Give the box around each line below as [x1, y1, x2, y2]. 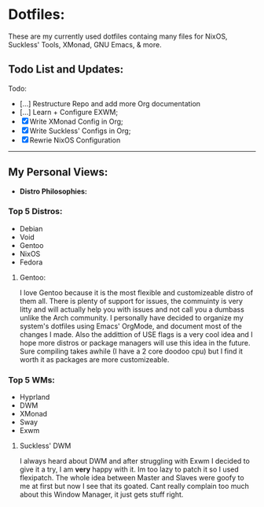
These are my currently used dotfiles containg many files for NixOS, [8, 31, 228, 41]
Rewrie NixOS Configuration [29, 135, 121, 145]
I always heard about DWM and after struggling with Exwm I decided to [19, 457, 250, 466]
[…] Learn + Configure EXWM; [19, 107, 119, 117]
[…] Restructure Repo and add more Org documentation [19, 98, 201, 108]
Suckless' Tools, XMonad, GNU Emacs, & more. [8, 39, 163, 49]
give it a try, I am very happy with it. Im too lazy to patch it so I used [19, 464, 240, 474]
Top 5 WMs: [8, 374, 55, 385]
